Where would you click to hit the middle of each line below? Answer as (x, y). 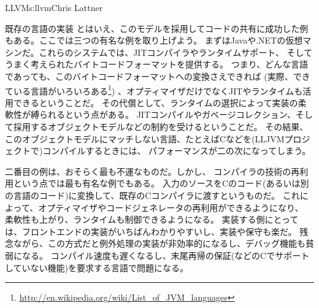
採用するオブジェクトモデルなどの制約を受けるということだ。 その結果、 (161, 126)
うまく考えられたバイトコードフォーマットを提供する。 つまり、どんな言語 (157, 64)
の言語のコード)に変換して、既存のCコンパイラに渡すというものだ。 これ (152, 195)
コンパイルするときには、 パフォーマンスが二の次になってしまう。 (177, 151)
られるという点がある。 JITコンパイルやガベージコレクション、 (167, 114)
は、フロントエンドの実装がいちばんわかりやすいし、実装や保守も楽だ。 (151, 231)
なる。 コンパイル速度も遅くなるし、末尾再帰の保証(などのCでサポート (166, 255)
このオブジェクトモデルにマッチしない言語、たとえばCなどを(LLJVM (145, 138)
